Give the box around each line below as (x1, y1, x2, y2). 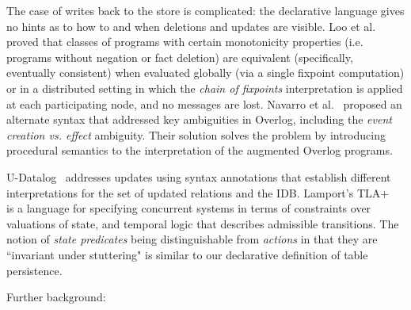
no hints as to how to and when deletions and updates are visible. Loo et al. (6, 17, 376, 34)
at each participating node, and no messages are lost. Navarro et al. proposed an (6, 95, 402, 112)
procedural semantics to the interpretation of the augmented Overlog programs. (6, 142, 393, 159)
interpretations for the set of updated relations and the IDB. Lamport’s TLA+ (6, 184, 390, 201)
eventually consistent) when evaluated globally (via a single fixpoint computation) (6, 64, 405, 81)
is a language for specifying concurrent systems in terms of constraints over (6, 200, 371, 216)
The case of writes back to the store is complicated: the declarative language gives (6, 2, 405, 18)
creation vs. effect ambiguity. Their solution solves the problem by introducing (6, 126, 386, 143)
